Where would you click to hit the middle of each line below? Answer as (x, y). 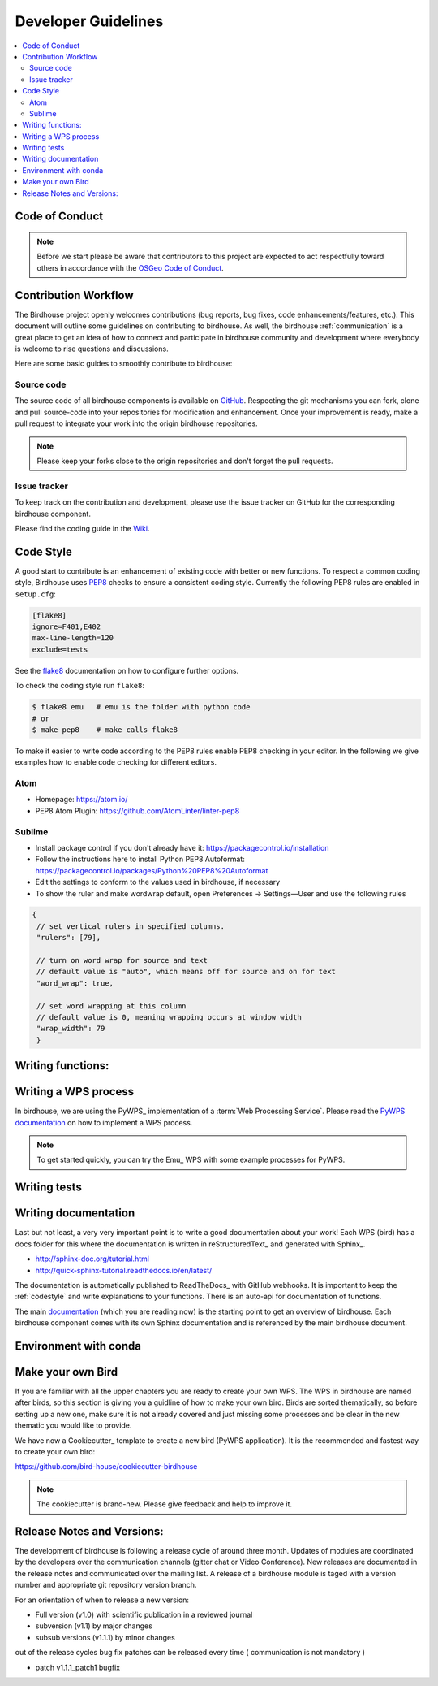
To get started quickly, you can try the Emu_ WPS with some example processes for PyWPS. (191, 1160)
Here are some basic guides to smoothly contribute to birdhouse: (124, 364)
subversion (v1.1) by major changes (94, 1626)
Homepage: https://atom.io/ (82, 800)
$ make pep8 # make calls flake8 (105, 730)
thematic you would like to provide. (73, 1425)
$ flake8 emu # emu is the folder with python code (141, 707)
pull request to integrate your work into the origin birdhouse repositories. (137, 423)
